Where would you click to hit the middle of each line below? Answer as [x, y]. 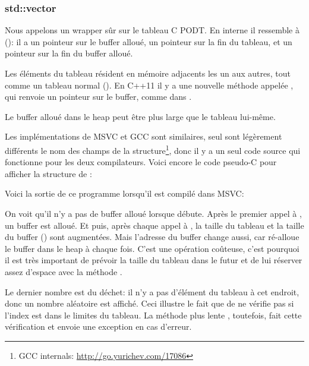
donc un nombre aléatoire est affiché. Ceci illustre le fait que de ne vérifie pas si [149, 303]
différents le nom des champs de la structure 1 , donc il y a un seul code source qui [153, 149]
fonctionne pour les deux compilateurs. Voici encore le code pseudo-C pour [141, 162]
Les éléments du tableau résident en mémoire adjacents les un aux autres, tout [148, 73]
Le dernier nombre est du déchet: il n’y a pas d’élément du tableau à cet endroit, [152, 291]
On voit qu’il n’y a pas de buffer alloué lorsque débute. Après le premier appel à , [153, 213]
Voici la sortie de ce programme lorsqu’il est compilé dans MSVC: [124, 193]
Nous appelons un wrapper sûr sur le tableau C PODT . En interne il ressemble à [152, 30]
